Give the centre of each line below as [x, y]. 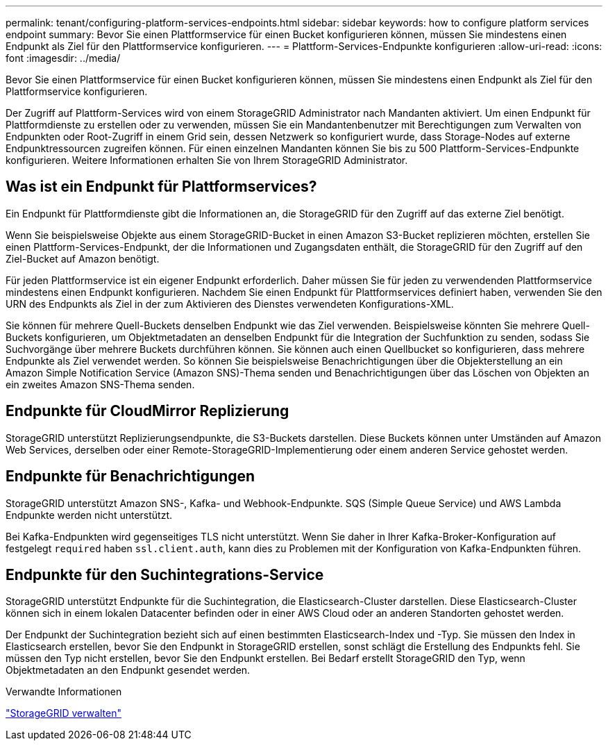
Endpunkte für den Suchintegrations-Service [165, 574]
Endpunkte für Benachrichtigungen [130, 476]
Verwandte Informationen [64, 692]
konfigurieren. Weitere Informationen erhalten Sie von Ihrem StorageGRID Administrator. [207, 160]
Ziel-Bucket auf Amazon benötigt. [83, 258]
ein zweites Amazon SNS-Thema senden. [100, 384]
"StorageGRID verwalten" [64, 713]
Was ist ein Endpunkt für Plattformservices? [161, 187]
